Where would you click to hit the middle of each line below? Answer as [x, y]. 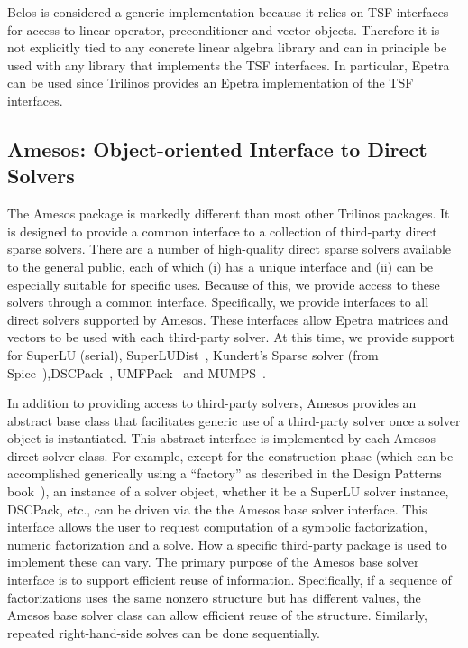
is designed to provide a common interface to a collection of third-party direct [222, 231]
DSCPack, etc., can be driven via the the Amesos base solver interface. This [217, 509]
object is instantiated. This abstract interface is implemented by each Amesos [222, 438]
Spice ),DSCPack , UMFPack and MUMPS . [137, 372]
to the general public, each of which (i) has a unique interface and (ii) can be [220, 266]
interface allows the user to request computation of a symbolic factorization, [217, 527]
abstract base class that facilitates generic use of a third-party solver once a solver [234, 420]
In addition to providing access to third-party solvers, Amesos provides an [212, 403]
